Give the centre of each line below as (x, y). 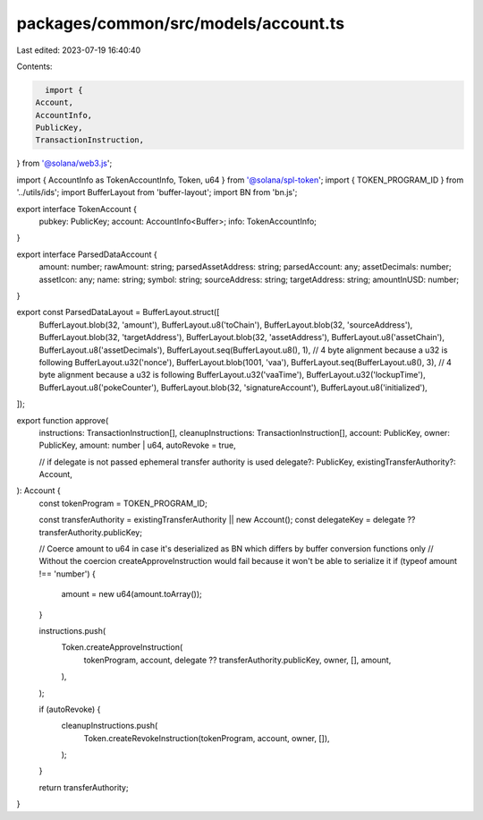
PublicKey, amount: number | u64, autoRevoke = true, (137, 445)
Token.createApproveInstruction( (122, 647)
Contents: (34, 66)
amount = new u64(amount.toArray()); (132, 594)
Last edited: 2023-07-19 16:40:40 (79, 50)
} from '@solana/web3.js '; (64, 163)
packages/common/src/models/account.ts (180, 23)
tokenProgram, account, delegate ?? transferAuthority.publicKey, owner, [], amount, (237, 660)
